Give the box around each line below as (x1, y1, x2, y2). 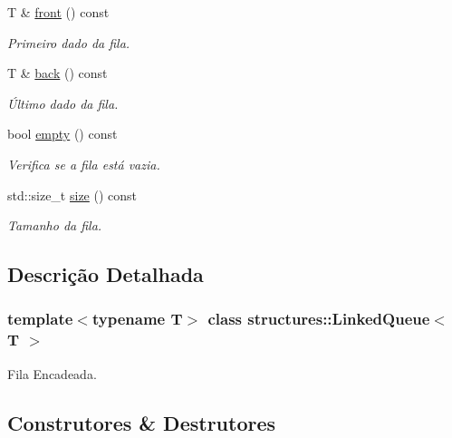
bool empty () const (7, 124, 118, 143)
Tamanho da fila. (7, 216, 102, 235)
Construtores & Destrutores (7, 408, 276, 436)
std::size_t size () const (7, 185, 138, 204)
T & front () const (7, 3, 110, 21)
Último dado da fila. (7, 93, 119, 112)
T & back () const (7, 63, 108, 83)
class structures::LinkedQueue (207, 307, 430, 330)
